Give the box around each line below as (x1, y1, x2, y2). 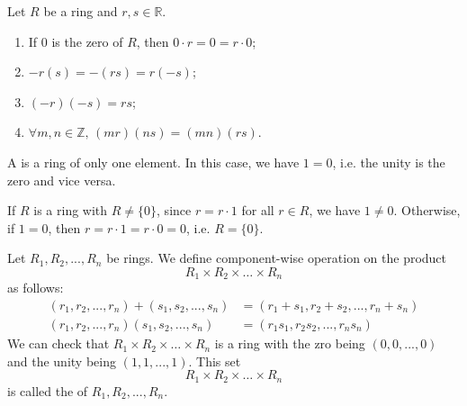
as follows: (7, 278, 64, 297)
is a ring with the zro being (214, 334, 365, 353)
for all (241, 201, 274, 220)
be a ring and (43, 2, 118, 20)
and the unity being (7, 351, 116, 370)
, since (157, 201, 192, 220)
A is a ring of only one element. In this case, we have (7, 152, 300, 171)
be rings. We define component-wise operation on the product (106, 248, 447, 267)
